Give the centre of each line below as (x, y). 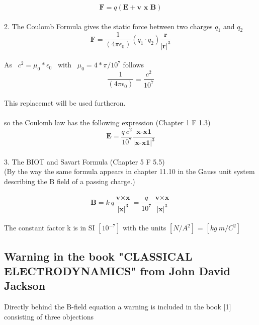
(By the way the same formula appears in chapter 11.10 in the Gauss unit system (129, 171)
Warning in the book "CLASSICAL (98, 256)
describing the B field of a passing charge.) (70, 181)
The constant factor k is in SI (50, 228)
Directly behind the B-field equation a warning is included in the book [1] (118, 307)
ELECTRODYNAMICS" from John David (117, 270)
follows (133, 65)
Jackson (25, 286)
